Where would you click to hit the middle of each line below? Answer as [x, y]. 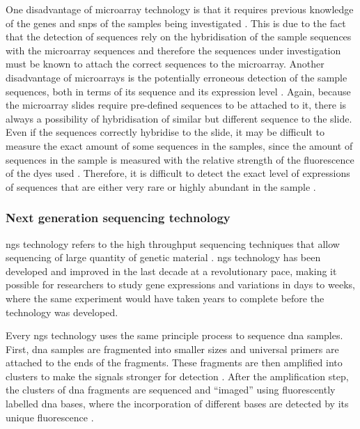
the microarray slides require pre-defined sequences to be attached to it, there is [176, 105]
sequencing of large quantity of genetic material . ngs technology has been [163, 257]
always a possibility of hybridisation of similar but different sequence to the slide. [179, 118]
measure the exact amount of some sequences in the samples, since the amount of [179, 145]
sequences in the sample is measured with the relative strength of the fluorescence [180, 159]
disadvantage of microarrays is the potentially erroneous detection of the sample [177, 77]
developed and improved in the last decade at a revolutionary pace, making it [171, 271]
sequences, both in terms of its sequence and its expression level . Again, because [178, 91]
